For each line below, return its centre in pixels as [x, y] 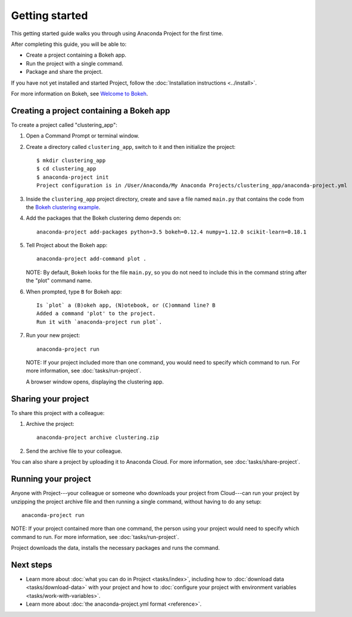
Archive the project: [50, 424]
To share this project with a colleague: [58, 413]
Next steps [32, 565]
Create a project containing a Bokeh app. [76, 55]
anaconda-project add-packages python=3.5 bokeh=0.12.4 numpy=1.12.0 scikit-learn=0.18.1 [172, 232]
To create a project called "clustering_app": [64, 124]
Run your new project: [53, 335]
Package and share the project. [64, 72]
